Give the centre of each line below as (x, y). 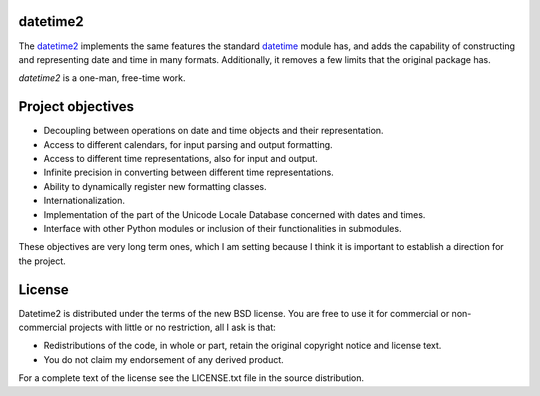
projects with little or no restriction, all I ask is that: (172, 327)
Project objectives (76, 106)
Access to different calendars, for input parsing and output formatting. (188, 144)
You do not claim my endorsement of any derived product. (163, 359)
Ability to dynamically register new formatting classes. (155, 186)
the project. (42, 261)
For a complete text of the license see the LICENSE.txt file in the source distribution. (191, 378)
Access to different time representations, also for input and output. (181, 158)
